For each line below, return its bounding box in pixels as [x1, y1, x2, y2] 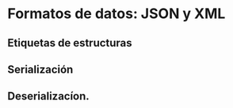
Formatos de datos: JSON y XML [7, 5, 226, 23]
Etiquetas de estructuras [7, 36, 132, 50]
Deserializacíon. [7, 90, 90, 103]
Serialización [7, 62, 74, 76]
